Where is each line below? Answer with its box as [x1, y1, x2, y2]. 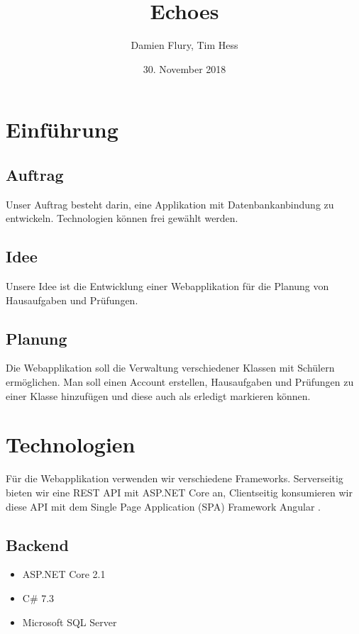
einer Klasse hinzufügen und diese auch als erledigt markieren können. [6, 388, 311, 403]
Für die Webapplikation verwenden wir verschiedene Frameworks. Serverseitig [6, 471, 343, 486]
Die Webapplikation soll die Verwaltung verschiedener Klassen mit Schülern [6, 360, 335, 375]
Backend [6, 533, 69, 555]
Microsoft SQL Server [22, 614, 117, 629]
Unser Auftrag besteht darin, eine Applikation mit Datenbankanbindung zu [6, 196, 334, 211]
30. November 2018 [143, 61, 226, 76]
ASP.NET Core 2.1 [22, 567, 106, 582]
